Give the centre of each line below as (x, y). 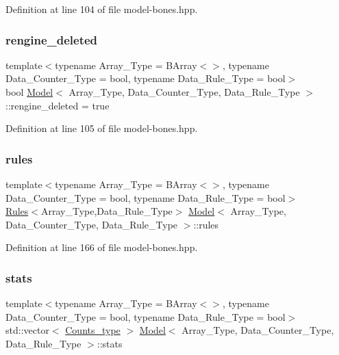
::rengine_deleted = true (58, 105)
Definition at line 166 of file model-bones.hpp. (102, 247)
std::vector (27, 330)
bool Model (29, 92)
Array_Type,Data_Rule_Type (106, 211)
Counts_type (93, 330)
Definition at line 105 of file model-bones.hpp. (102, 128)
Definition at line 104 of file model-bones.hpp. (102, 9)
